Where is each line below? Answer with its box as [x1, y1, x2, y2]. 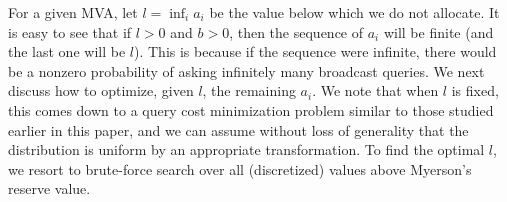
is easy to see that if [8, 21, 132, 42]
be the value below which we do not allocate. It [209, 2, 500, 22]
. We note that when [312, 80, 439, 101]
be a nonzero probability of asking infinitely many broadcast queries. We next [8, 60, 485, 81]
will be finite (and [383, 21, 494, 42]
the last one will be [8, 41, 126, 62]
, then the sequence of [229, 21, 364, 42]
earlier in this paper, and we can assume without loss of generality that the [8, 119, 469, 140]
